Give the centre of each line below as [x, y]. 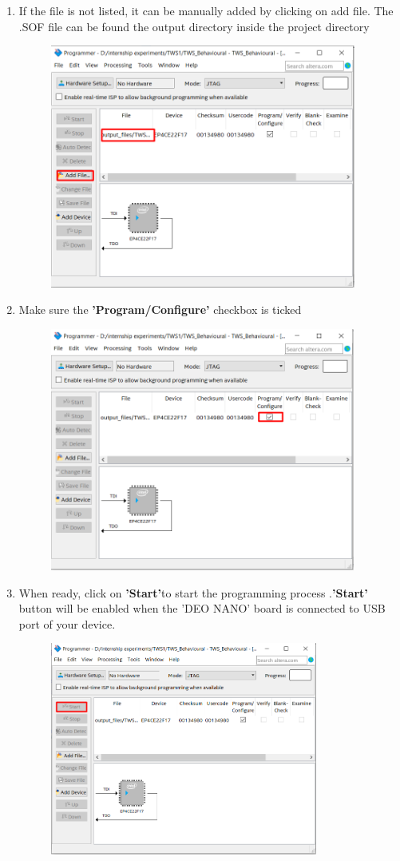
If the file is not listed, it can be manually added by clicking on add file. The [206, 10]
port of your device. [67, 623]
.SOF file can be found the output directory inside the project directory [194, 26]
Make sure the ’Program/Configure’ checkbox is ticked [160, 309]
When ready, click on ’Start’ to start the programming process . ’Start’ [193, 592]
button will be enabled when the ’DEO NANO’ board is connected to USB [202, 608]
